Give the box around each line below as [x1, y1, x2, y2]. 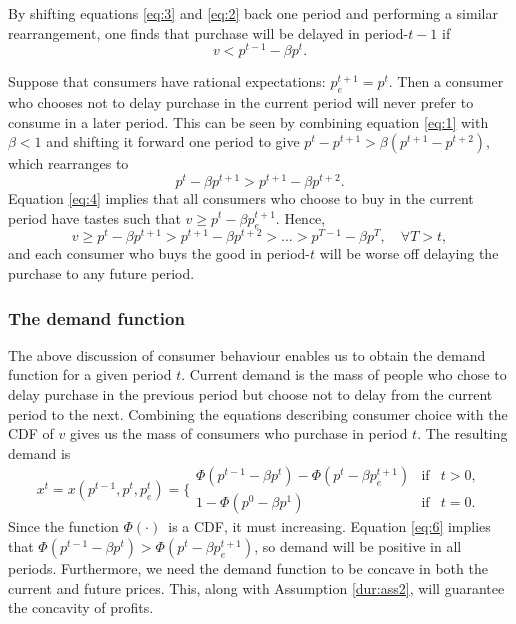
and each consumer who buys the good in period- [8, 243, 311, 264]
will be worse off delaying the [319, 243, 499, 264]
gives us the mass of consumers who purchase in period [70, 423, 408, 444]
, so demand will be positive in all [254, 536, 462, 557]
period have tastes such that [8, 207, 181, 228]
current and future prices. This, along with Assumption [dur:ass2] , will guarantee [8, 577, 505, 598]
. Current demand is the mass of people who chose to [181, 364, 507, 385]
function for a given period [8, 364, 172, 385]
